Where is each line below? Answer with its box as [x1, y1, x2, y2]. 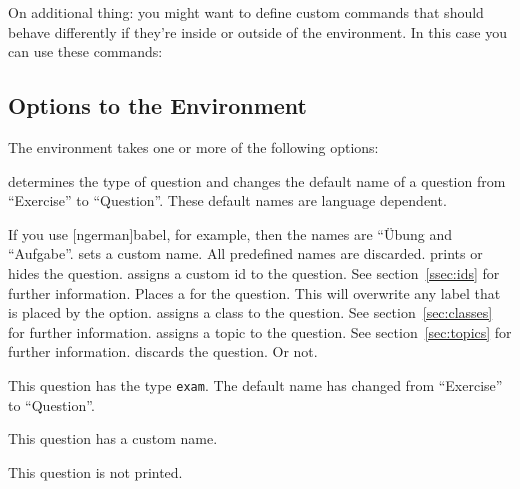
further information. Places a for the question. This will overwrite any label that [8, 282, 501, 303]
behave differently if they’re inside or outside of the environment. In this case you [8, 21, 508, 42]
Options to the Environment [8, 90, 307, 121]
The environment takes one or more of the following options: [8, 136, 379, 157]
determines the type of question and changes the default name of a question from [8, 170, 506, 191]
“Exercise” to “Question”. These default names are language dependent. [8, 190, 447, 211]
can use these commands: [8, 41, 163, 62]
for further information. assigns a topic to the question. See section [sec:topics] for [8, 321, 512, 342]
